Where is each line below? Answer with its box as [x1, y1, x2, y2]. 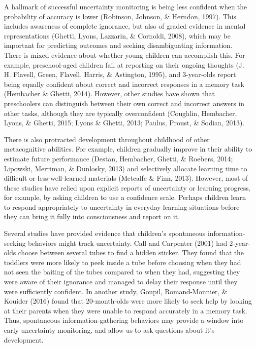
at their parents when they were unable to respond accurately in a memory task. [4, 305, 247, 315]
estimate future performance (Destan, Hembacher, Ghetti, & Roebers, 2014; [4, 153, 233, 163]
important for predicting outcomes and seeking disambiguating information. [4, 40, 233, 50]
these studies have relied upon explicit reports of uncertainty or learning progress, [4, 182, 251, 193]
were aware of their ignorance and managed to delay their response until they [4, 276, 238, 287]
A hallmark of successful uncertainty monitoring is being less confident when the [4, 1, 247, 11]
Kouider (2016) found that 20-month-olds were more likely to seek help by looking [4, 296, 252, 306]
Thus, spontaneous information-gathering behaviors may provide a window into [4, 315, 244, 325]
